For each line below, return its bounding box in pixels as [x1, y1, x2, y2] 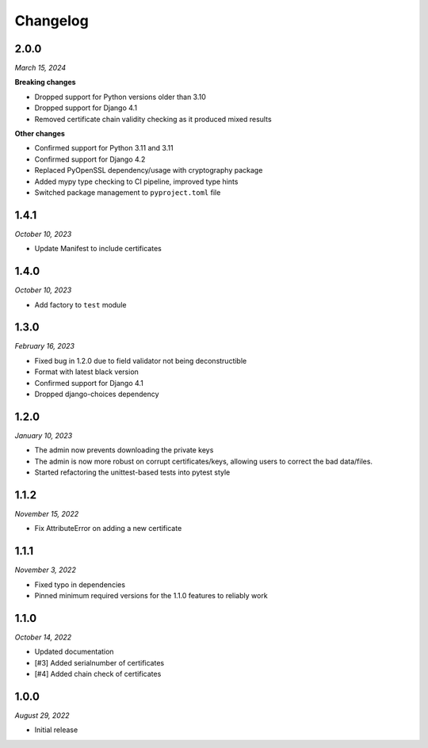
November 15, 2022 [14, 509, 79, 519]
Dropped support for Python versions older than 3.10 [34, 92, 206, 101]
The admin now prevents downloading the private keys [34, 445, 214, 455]
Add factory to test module [34, 300, 127, 309]
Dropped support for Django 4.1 [34, 103, 138, 113]
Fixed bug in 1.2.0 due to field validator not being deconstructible [34, 356, 247, 365]
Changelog [14, 12, 89, 29]
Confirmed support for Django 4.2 [34, 155, 146, 164]
